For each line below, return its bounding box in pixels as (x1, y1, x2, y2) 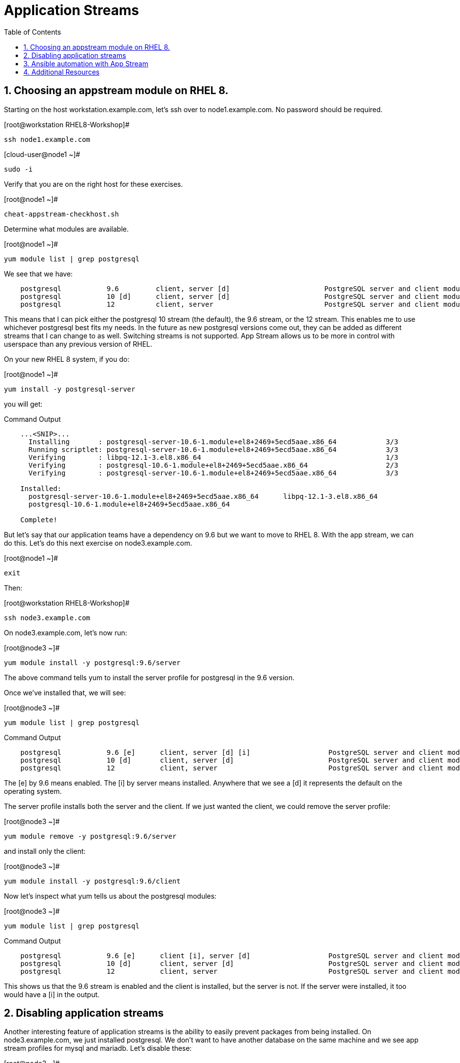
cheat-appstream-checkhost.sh (4, 210, 119, 218)
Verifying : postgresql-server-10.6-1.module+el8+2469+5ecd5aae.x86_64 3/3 (28, 469, 399, 477)
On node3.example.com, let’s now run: (4, 628, 127, 637)
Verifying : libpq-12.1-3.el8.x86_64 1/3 (28, 453, 399, 461)
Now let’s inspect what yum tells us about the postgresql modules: (4, 891, 217, 900)
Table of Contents (4, 27, 61, 36)
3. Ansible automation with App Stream (23, 59, 149, 68)
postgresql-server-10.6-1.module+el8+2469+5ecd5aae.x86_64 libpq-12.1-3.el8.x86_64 (28, 492, 378, 500)
